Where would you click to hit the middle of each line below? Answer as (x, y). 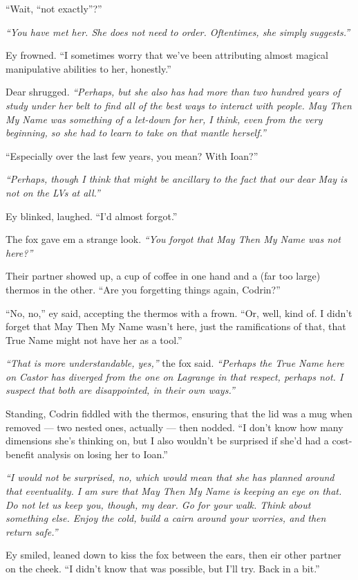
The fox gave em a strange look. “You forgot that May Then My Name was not (173, 239)
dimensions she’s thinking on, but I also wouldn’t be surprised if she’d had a (167, 441)
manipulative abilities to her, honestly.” (88, 68)
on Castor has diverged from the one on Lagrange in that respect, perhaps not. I (175, 376)
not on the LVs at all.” (53, 192)
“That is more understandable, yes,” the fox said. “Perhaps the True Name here (175, 363)
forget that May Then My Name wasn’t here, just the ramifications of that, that (176, 326)
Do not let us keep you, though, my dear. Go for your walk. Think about (158, 504)
